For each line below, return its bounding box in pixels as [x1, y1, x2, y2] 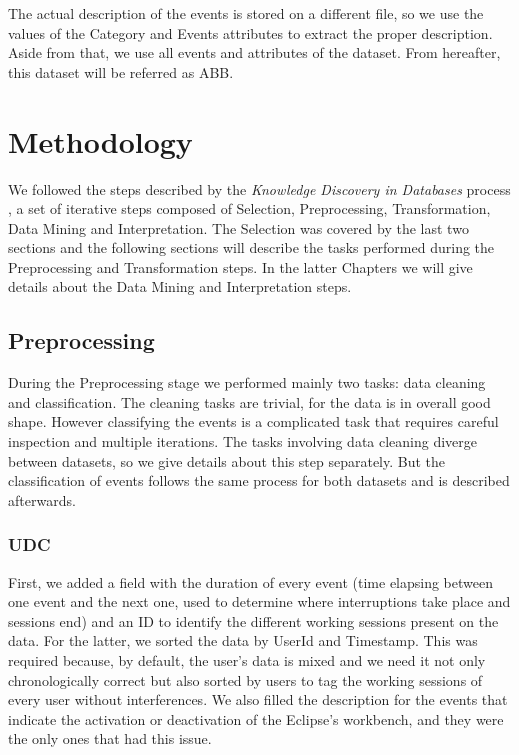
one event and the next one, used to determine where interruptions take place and [8, 591, 511, 612]
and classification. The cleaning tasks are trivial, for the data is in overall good [8, 391, 491, 412]
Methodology [8, 120, 193, 161]
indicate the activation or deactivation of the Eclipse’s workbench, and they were [8, 708, 504, 729]
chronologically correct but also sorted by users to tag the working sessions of [8, 669, 483, 690]
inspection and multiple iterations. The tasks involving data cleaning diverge [8, 431, 478, 452]
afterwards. [8, 489, 76, 510]
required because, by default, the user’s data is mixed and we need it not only [8, 650, 486, 671]
